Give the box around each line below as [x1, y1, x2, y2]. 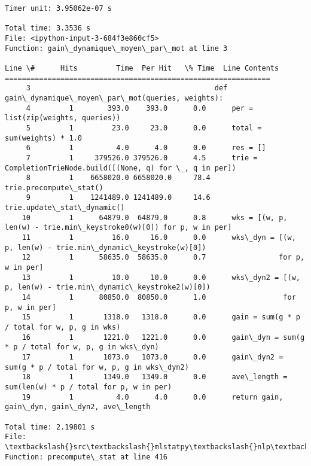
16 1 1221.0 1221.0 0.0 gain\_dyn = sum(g [22, 333, 305, 342]
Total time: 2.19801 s [5, 422, 95, 431]
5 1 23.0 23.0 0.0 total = [26, 123, 262, 132]
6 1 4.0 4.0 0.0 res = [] [26, 144, 266, 153]
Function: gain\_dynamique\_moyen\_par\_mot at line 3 [5, 44, 228, 53]
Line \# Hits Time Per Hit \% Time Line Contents [5, 63, 279, 72]
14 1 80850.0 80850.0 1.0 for [22, 293, 296, 302]
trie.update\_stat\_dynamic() [5, 203, 125, 212]
